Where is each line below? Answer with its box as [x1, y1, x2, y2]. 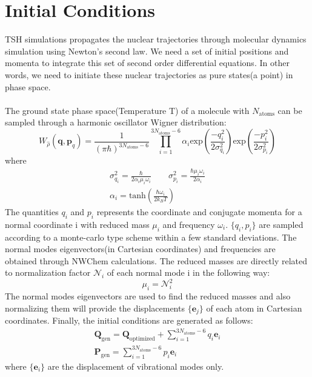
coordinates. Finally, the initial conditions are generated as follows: [5, 314, 253, 327]
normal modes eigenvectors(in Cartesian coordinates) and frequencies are [5, 242, 276, 255]
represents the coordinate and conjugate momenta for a [96, 205, 302, 218]
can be [277, 104, 302, 116]
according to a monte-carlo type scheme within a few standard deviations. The [5, 230, 297, 243]
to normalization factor [5, 266, 91, 279]
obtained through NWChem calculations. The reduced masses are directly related [5, 254, 308, 267]
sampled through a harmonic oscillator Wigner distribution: [5, 116, 227, 128]
